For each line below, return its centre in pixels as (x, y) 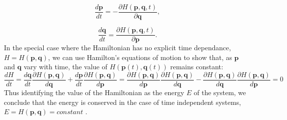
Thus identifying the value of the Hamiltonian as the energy (94, 92)
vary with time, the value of (65, 67)
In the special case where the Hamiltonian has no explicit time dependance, (117, 48)
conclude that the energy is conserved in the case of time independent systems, (123, 102)
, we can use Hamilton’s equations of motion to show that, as (140, 57)
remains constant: (196, 67)
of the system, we (220, 92)
